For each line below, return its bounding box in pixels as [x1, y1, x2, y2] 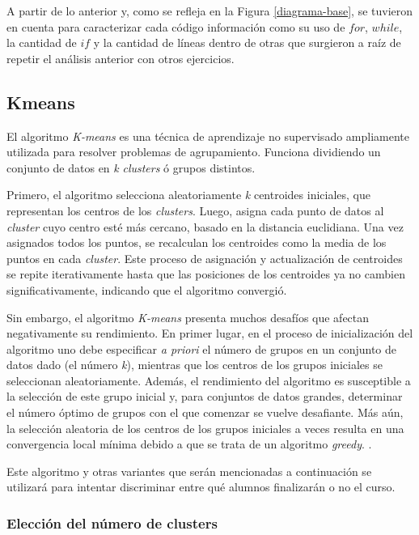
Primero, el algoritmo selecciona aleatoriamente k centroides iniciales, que [6, 186, 370, 203]
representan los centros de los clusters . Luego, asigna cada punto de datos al [6, 202, 384, 219]
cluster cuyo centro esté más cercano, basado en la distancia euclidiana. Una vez [6, 218, 404, 235]
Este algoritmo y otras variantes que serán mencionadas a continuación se [6, 462, 372, 479]
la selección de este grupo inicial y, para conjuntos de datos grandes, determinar [6, 388, 403, 405]
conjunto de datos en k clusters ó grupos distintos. [6, 159, 256, 176]
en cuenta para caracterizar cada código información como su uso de [6, 18, 345, 35]
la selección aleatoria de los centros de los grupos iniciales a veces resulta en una [6, 419, 404, 436]
